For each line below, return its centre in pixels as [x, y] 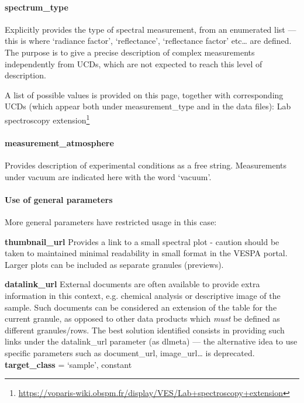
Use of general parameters [59, 199]
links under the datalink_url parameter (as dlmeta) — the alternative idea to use [151, 341]
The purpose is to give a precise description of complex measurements [130, 52]
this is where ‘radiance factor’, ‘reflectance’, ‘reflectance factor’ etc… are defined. [148, 41]
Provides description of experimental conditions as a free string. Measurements [146, 165]
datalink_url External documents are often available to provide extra [132, 284]
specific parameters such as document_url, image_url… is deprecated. [130, 352]
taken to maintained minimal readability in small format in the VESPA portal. [146, 253]
